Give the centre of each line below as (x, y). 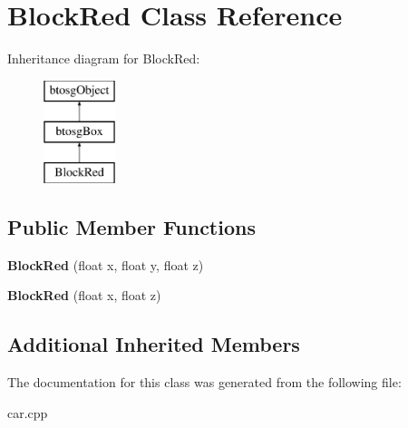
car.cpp (28, 412)
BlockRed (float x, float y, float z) (106, 264)
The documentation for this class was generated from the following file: (204, 382)
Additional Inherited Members (154, 344)
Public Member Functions (131, 227)
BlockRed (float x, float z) (84, 295)
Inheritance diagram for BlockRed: (104, 58)
